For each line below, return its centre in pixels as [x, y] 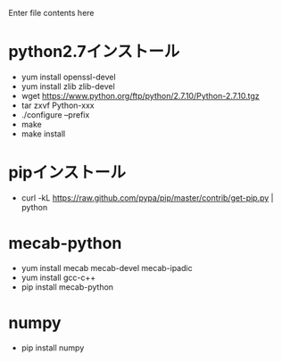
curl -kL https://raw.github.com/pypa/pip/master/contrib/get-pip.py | [147, 197]
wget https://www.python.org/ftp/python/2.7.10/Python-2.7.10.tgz [140, 95]
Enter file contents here [51, 13]
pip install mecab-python [67, 287]
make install [43, 134]
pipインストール [67, 173]
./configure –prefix [55, 114]
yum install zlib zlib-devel [68, 86]
